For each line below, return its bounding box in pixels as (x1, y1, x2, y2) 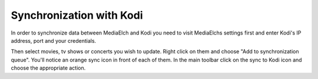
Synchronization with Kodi (11, 9, 144, 22)
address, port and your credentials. (11, 37, 97, 44)
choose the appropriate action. (11, 64, 86, 71)
